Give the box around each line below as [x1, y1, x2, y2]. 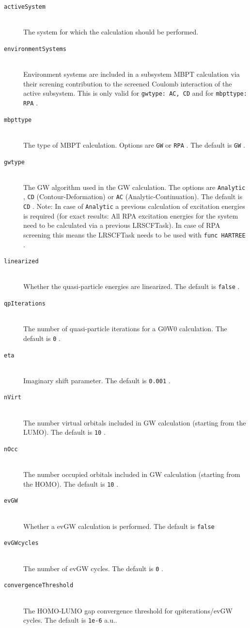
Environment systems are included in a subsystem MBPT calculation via [23, 69, 240, 79]
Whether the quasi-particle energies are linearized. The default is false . [23, 281, 240, 291]
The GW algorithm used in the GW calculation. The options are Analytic [23, 182, 246, 192]
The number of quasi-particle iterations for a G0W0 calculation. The [23, 323, 227, 334]
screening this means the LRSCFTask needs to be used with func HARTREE [23, 229, 246, 239]
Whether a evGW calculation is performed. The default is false [23, 521, 215, 531]
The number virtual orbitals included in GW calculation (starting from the [23, 417, 246, 427]
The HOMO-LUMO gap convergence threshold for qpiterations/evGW [23, 605, 233, 615]
